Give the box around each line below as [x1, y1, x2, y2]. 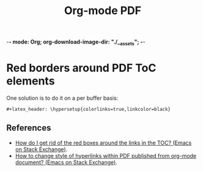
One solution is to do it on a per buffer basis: [6, 94, 119, 102]
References [6, 123, 51, 133]
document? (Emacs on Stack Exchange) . [15, 159, 117, 166]
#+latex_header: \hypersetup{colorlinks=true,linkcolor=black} [6, 106, 171, 112]
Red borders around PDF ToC [6, 61, 157, 75]
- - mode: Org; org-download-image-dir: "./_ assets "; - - [6, 38, 146, 47]
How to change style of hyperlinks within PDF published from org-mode [15, 152, 197, 159]
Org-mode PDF [64, 4, 142, 18]
